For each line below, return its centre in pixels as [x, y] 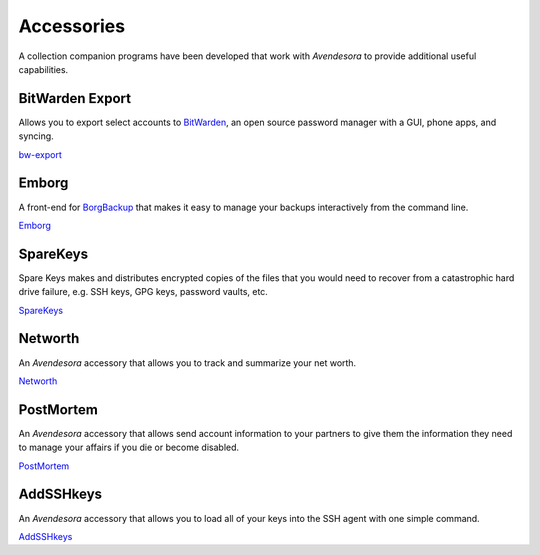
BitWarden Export [75, 98]
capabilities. [43, 69]
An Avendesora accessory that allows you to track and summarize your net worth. [187, 362]
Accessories [71, 26]
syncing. [36, 136]
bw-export [40, 154]
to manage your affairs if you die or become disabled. [129, 447]
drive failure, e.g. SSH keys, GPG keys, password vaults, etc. [143, 292]
